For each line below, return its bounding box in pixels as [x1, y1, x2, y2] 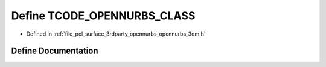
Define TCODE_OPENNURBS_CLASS [11, 9, 196, 22]
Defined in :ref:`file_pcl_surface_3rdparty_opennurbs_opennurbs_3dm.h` [26, 30, 206, 37]
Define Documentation [11, 46, 98, 56]
